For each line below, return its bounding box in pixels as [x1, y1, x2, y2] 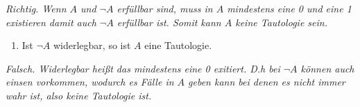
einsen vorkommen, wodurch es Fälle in [6, 75, 174, 89]
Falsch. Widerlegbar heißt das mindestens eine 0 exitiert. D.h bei [6, 61, 280, 75]
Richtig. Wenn [6, 1, 67, 15]
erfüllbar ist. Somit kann [117, 14, 221, 29]
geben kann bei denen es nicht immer [188, 75, 345, 89]
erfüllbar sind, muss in [117, 1, 213, 15]
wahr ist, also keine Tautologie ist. [6, 88, 152, 102]
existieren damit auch [6, 14, 96, 29]
